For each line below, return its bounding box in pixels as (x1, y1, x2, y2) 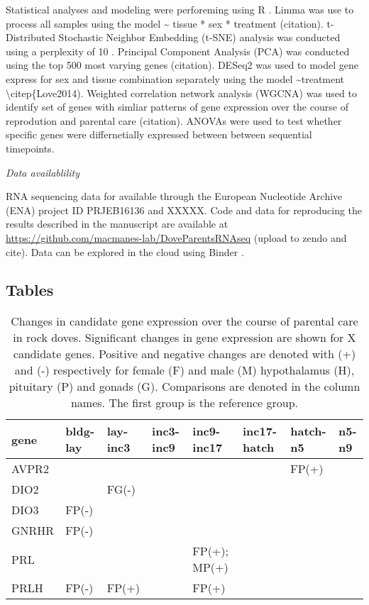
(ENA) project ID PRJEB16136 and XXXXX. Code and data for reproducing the (6, 202, 363, 217)
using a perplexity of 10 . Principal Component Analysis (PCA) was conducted (6, 43, 350, 58)
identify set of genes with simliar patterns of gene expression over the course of (6, 99, 348, 114)
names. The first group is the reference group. (70, 394, 299, 411)
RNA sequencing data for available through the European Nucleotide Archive (6, 189, 343, 204)
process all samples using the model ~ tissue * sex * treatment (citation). (6, 16, 324, 30)
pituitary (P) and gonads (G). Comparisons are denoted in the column (9, 378, 360, 395)
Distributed (6, 30, 55, 45)
